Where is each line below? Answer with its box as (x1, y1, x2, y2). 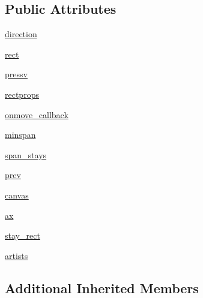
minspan (5, 128, 36, 141)
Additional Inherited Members (5, 278, 199, 297)
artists (5, 249, 28, 261)
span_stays (5, 148, 47, 161)
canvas (5, 188, 29, 201)
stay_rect (5, 229, 40, 242)
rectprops (5, 88, 39, 100)
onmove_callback (5, 108, 68, 121)
